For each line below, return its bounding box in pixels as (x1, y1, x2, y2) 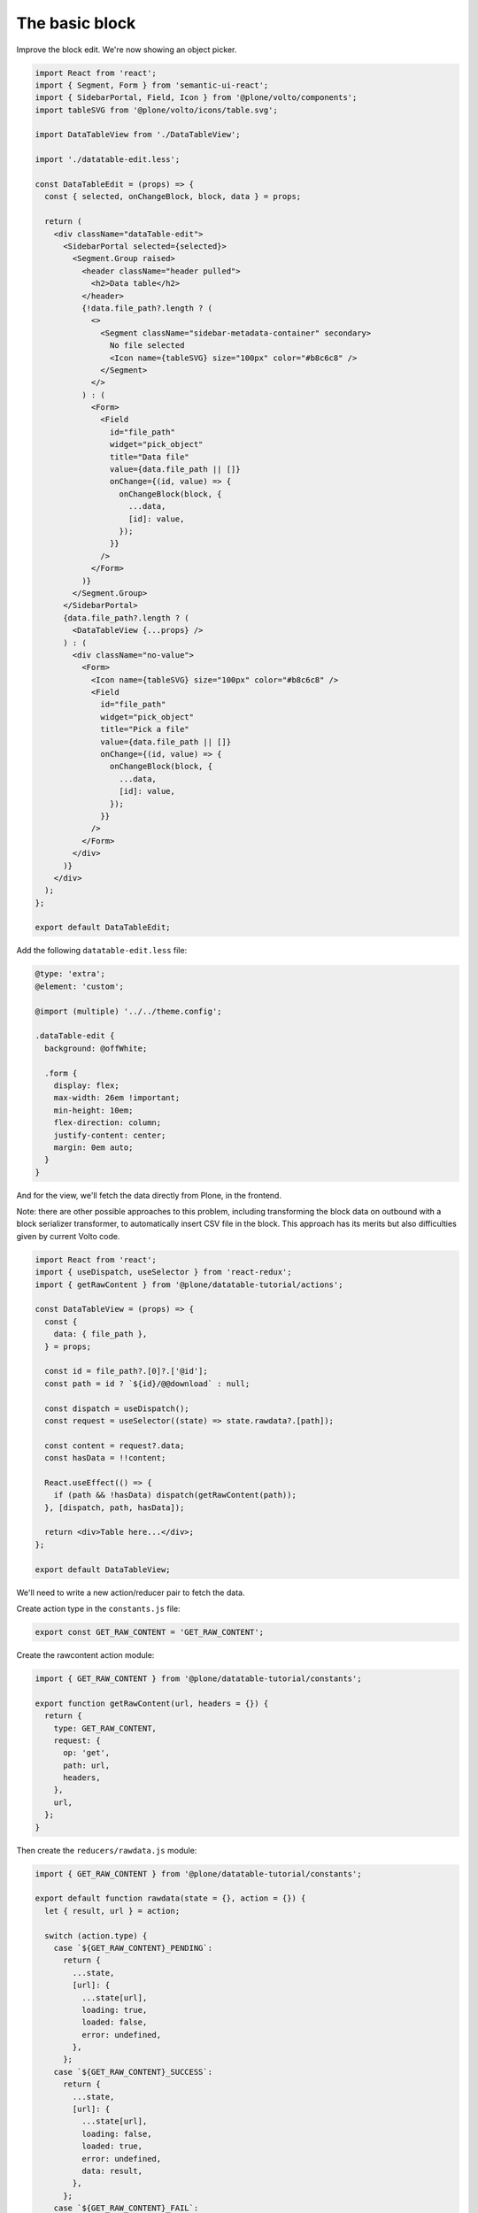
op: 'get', (63, 1748, 111, 1758)
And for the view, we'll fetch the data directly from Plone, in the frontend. (16, 1190, 282, 1200)
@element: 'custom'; (35, 981, 124, 991)
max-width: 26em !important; (53, 1093, 181, 1103)
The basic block (16, 13, 136, 33)
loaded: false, (81, 2017, 148, 2027)
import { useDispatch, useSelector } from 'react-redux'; (35, 1267, 292, 1277)
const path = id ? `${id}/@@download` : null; (44, 1378, 251, 1389)
